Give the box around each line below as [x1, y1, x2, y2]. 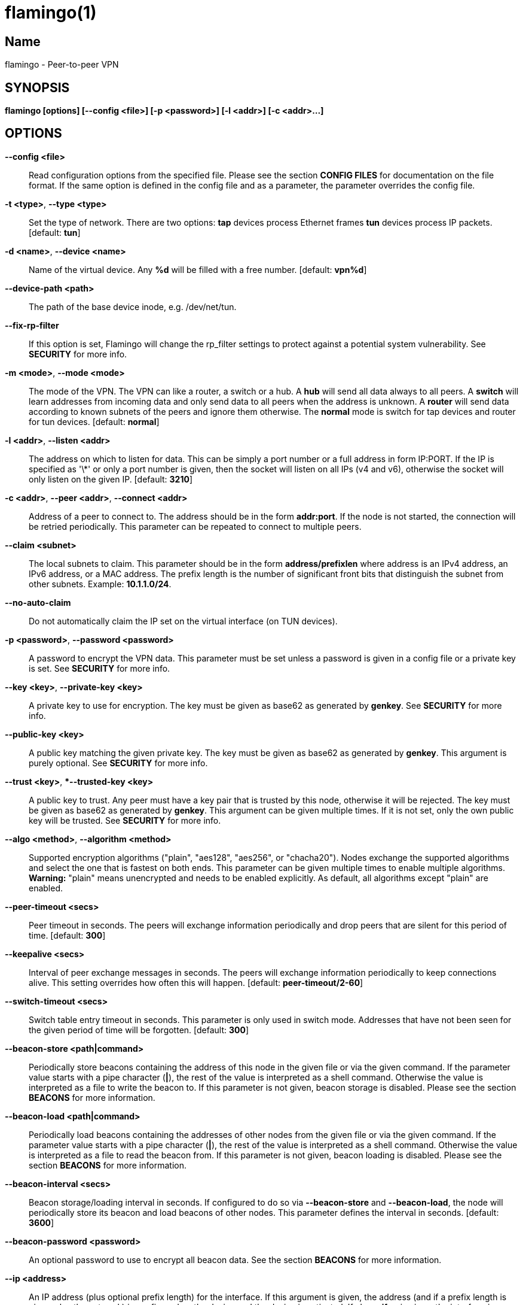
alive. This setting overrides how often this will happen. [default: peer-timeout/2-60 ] [29, 977, 363, 988]
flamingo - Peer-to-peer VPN [5, 59, 119, 70]
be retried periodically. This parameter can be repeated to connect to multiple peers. [29, 521, 362, 532]
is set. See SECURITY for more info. [29, 663, 170, 673]
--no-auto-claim [5, 597, 71, 608]
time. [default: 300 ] [29, 930, 106, 940]
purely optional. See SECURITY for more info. [29, 757, 208, 768]
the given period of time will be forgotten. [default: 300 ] [29, 1024, 249, 1035]
